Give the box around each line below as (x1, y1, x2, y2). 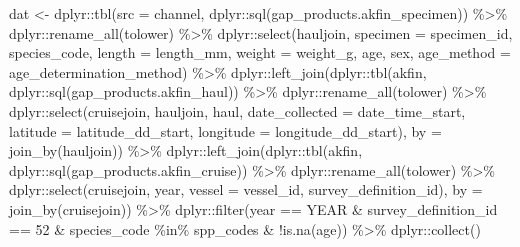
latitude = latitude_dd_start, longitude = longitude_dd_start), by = (9, 120, 442, 141)
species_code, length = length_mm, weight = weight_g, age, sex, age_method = (9, 42, 511, 63)
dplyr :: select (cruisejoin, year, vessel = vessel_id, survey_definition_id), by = (9, 179, 483, 200)
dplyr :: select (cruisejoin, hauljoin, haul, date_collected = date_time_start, (9, 100, 466, 121)
